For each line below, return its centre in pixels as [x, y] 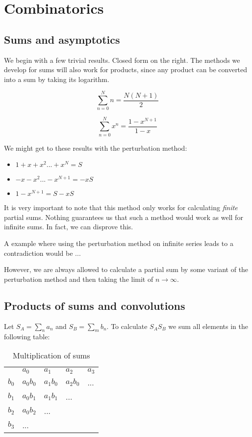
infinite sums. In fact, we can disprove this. [69, 227]
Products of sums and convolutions [95, 305]
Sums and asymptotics [62, 39]
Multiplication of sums [51, 355]
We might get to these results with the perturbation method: [96, 148]
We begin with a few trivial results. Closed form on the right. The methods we [122, 60]
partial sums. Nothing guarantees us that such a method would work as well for [124, 217]
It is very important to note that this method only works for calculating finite [121, 207]
